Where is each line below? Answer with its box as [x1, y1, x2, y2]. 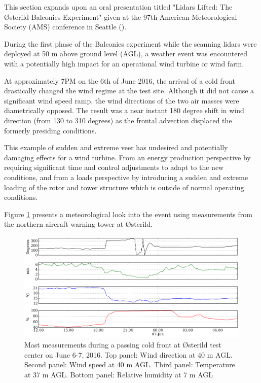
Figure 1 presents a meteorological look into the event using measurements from [4, 208, 252, 219]
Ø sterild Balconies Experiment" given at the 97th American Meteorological [4, 11, 237, 22]
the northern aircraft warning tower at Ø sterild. [4, 219, 153, 229]
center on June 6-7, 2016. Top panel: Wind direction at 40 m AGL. [24, 349, 233, 360]
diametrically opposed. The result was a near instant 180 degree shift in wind [4, 105, 244, 116]
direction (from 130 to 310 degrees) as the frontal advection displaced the [4, 115, 232, 125]
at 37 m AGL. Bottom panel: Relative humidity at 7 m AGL [24, 369, 213, 380]
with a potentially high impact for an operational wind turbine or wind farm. [4, 58, 244, 68]
